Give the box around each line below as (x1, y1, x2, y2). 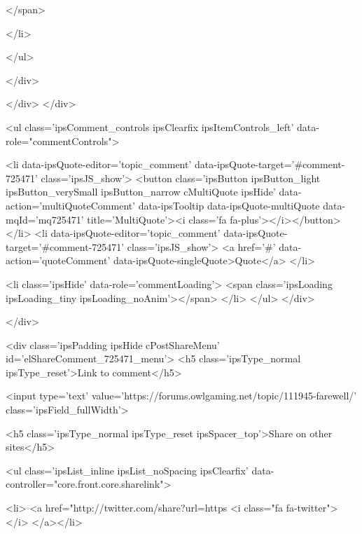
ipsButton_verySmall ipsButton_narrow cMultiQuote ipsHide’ (6, 184, 276, 199)
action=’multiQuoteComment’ (6, 198, 136, 212)
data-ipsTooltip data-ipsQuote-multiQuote (138, 198, 320, 212)
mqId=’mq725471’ (6, 212, 84, 226)
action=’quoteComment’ (6, 253, 111, 268)
